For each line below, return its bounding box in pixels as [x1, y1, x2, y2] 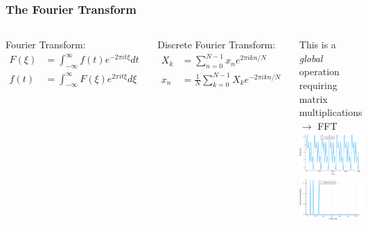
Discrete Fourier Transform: [157, 37, 276, 52]
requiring [299, 78, 338, 92]
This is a [299, 37, 336, 52]
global [299, 50, 323, 65]
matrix [299, 91, 328, 106]
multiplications [299, 105, 362, 119]
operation [299, 64, 340, 79]
